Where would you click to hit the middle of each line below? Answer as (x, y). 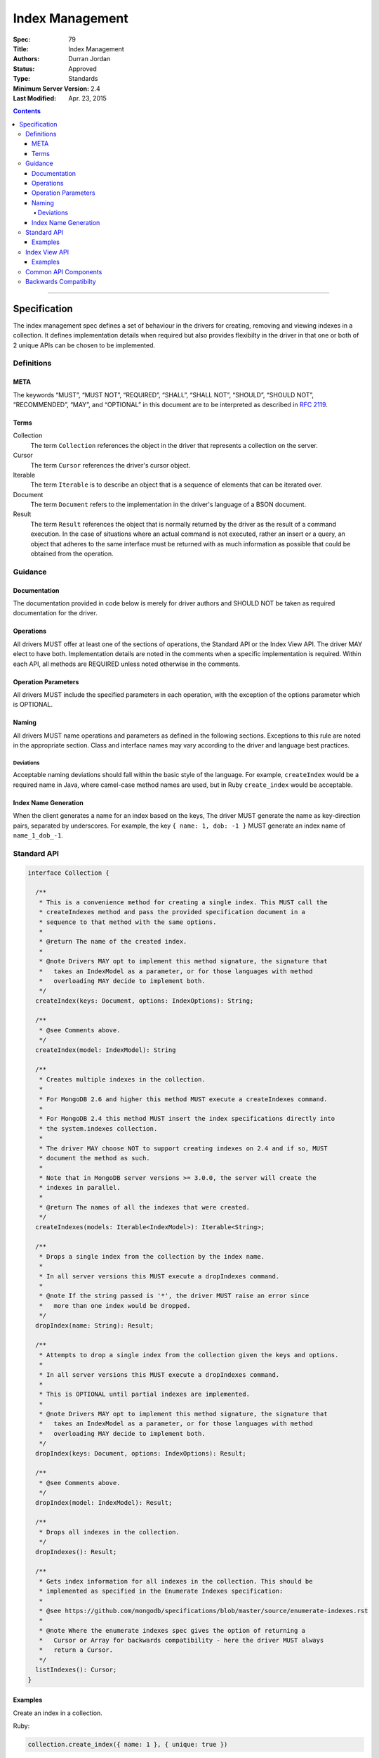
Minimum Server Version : (51, 89)
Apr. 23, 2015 (87, 98)
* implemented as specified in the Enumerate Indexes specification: (161, 1591)
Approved (83, 69)
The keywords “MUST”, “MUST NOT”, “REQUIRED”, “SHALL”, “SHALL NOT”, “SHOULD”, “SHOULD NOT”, (164, 394)
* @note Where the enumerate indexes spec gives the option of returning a (172, 1630)
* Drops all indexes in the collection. (109, 1532)
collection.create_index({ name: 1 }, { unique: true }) (128, 1744)
